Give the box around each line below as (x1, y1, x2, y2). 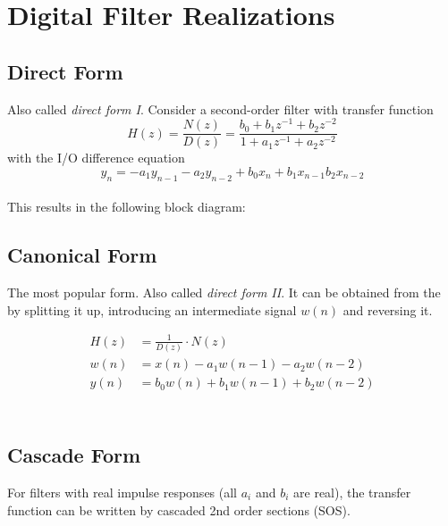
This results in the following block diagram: (7, 197, 246, 216)
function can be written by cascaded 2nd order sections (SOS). (7, 500, 351, 519)
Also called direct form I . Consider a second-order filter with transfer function (7, 99, 434, 118)
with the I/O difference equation (7, 148, 185, 167)
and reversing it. (342, 300, 433, 319)
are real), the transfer (293, 483, 411, 502)
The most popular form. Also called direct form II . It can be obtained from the (7, 283, 441, 302)
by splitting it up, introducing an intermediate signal (7, 300, 297, 319)
